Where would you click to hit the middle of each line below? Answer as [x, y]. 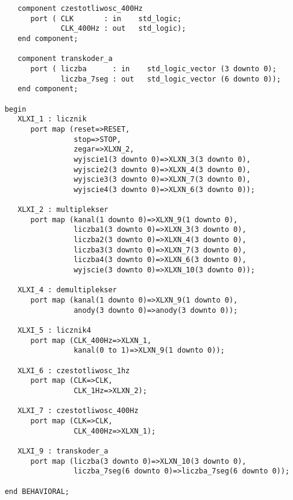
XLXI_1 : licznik [52, 119]
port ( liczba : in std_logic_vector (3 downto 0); [153, 69]
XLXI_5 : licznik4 [54, 330]
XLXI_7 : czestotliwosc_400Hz [78, 411]
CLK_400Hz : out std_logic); [123, 29]
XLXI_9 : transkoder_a [63, 451]
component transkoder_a [65, 59]
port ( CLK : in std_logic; [106, 18]
